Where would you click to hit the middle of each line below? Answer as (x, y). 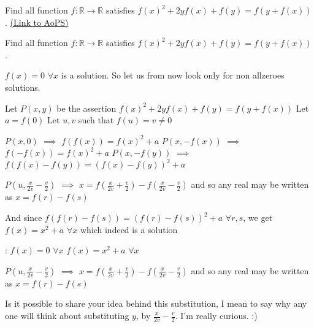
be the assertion (86, 108)
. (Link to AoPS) (37, 22)
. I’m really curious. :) (216, 315)
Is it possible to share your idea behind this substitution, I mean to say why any (156, 303)
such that (96, 120)
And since (24, 217)
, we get (258, 217)
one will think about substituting (67, 315)
